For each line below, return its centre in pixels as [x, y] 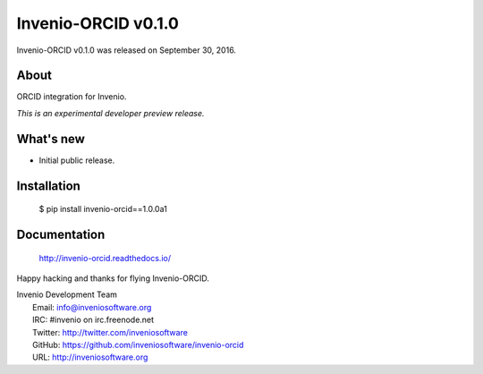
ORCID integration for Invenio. [72, 97]
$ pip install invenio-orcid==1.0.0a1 [103, 209]
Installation [48, 186]
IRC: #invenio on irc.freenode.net [93, 320]
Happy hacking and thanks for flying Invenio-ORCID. [113, 278]
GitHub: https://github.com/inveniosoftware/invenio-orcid [138, 344]
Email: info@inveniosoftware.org [92, 307]
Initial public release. [77, 160]
